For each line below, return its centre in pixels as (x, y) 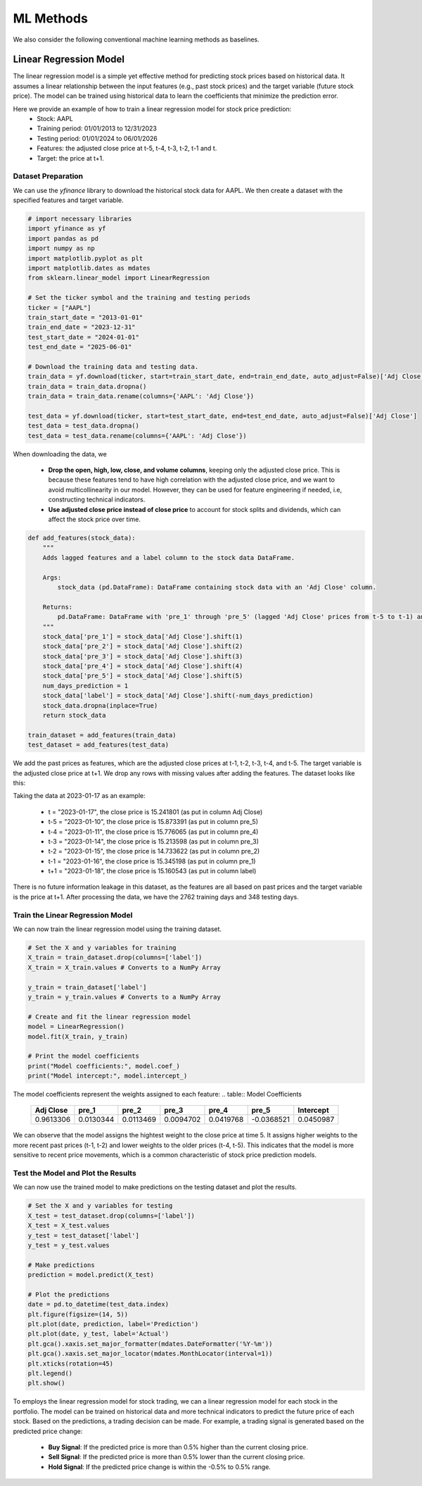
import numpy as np (61, 249)
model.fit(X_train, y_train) (78, 1036)
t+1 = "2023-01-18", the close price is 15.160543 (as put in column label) (152, 871)
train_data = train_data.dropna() (87, 386)
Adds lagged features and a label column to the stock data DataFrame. (169, 557)
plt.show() (46, 1383)
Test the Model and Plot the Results (75, 1173)
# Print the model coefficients (84, 1056)
